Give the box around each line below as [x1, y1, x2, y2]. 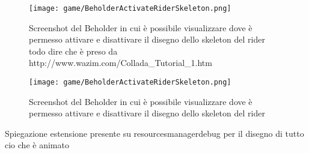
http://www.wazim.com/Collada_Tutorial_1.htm [29, 56, 212, 69]
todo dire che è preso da [29, 44, 118, 57]
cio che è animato [5, 139, 69, 151]
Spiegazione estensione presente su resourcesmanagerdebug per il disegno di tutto [5, 127, 304, 139]
